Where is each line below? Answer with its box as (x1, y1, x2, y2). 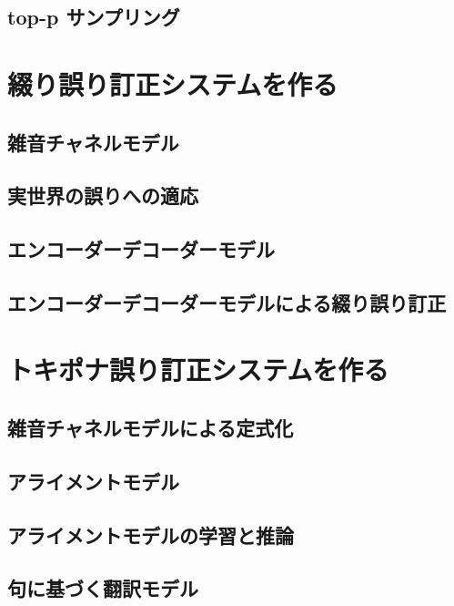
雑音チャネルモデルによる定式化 (7, 414, 294, 442)
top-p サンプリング (7, 3, 180, 31)
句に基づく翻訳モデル (7, 574, 198, 602)
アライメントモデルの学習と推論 (7, 520, 294, 549)
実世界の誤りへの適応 (7, 181, 198, 210)
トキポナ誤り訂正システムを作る (7, 351, 389, 388)
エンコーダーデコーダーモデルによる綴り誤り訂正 (7, 288, 447, 316)
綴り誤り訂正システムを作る (7, 65, 338, 102)
